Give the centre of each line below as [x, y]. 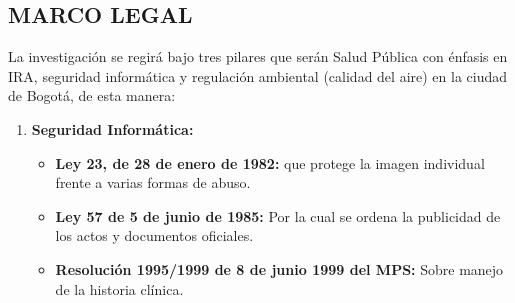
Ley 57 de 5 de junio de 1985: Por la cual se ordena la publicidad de [278, 215]
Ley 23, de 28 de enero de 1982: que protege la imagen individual [270, 162]
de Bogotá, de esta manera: [92, 95]
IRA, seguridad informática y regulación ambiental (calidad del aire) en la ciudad [258, 75]
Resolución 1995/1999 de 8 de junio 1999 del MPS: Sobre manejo [279, 268]
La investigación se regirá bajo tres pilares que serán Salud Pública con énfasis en [258, 56]
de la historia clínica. [119, 288]
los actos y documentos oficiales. [154, 235]
